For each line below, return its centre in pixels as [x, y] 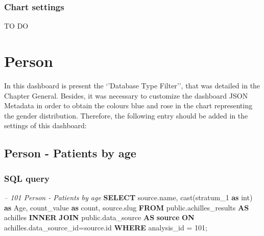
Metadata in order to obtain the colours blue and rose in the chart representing [128, 105]
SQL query [27, 178]
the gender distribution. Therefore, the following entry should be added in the [126, 115]
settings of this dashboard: [45, 125]
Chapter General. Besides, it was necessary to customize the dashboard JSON [126, 95]
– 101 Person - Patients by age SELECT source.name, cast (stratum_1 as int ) [128, 197]
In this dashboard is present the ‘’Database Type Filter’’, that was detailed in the [132, 85]
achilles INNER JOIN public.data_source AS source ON [99, 217]
